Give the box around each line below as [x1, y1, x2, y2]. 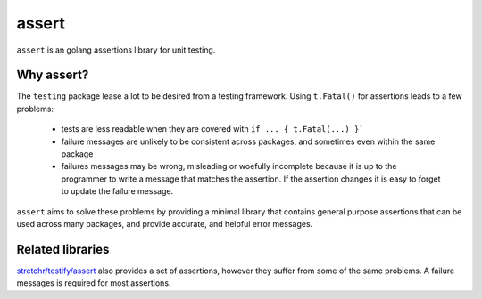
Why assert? [16, 68, 89, 83]
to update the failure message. [61, 186, 174, 197]
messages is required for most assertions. [16, 278, 171, 288]
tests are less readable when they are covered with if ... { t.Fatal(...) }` [61, 124, 364, 134]
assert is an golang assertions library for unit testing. [16, 44, 216, 55]
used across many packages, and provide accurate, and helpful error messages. [16, 218, 313, 229]
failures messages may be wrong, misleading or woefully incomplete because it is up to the [61, 161, 397, 172]
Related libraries [16, 241, 110, 257]
